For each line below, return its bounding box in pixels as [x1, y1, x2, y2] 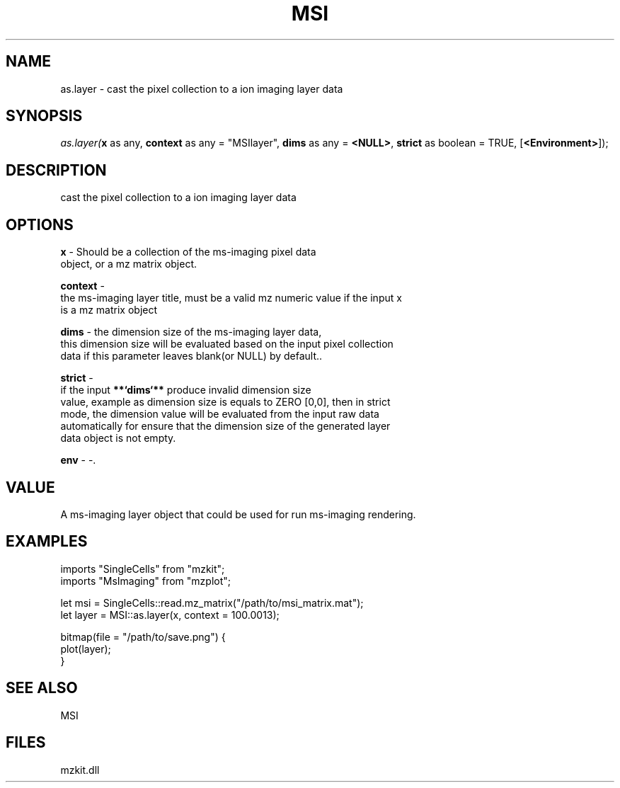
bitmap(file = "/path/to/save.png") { [60, 630, 226, 643]
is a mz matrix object [60, 304, 158, 316]
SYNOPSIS [6, 107, 83, 125]
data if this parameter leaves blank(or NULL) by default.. [60, 350, 323, 362]
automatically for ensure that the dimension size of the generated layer [60, 420, 391, 433]
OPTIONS [6, 215, 74, 234]
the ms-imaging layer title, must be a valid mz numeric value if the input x [60, 292, 402, 304]
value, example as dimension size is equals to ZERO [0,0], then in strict [60, 396, 391, 409]
